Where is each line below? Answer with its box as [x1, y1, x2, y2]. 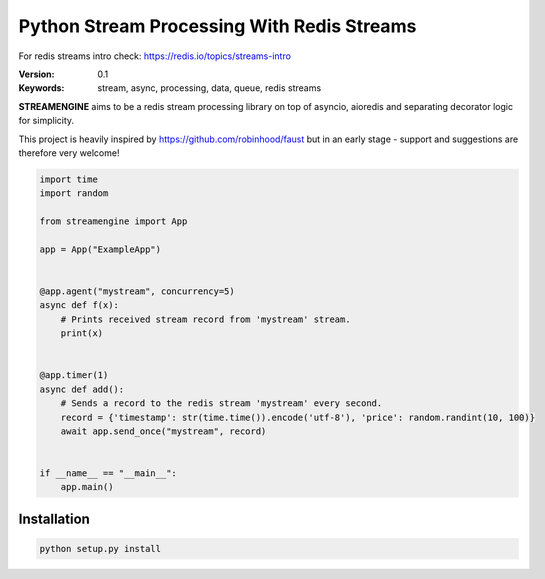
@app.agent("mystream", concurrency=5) [39, 286, 235, 297]
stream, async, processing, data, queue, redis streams [97, 82, 322, 94]
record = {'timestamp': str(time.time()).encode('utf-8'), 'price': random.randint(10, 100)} [60, 411, 535, 423]
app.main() [60, 481, 114, 493]
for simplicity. [18, 115, 75, 127]
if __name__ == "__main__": [39, 468, 177, 479]
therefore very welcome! [18, 146, 120, 159]
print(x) [60, 328, 104, 339]
